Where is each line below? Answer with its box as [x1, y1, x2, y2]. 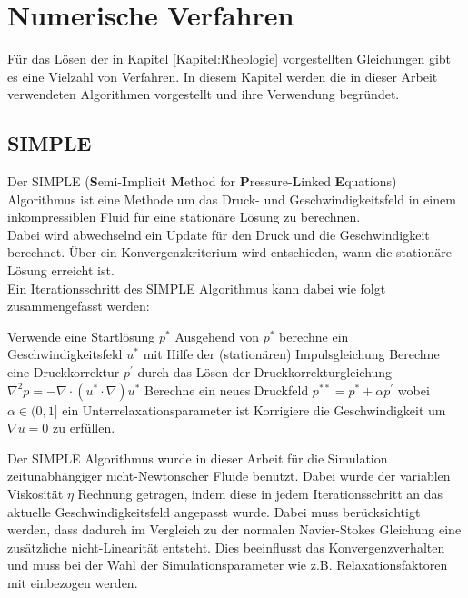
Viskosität [7, 484, 64, 503]
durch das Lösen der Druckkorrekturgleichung [137, 363, 393, 382]
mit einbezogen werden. [7, 573, 138, 592]
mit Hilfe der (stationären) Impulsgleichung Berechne [143, 344, 440, 364]
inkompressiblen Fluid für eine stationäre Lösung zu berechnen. [7, 207, 361, 226]
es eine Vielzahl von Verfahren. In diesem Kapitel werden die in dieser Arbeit [7, 66, 438, 85]
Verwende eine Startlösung [7, 326, 155, 345]
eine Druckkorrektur [7, 363, 120, 382]
